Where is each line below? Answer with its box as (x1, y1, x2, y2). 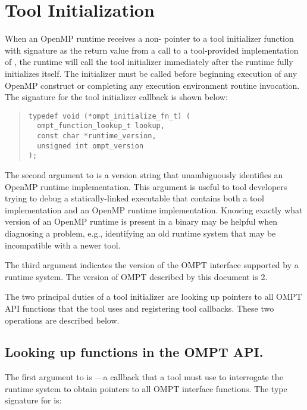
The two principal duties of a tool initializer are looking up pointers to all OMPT (5, 290, 302, 303)
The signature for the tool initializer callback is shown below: (5, 91, 228, 103)
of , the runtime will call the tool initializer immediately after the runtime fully (5, 55, 293, 68)
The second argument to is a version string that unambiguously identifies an (5, 168, 283, 181)
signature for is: (5, 394, 62, 406)
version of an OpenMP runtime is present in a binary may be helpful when (5, 215, 277, 228)
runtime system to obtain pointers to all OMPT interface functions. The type (5, 382, 287, 395)
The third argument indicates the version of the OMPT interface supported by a (5, 259, 299, 271)
